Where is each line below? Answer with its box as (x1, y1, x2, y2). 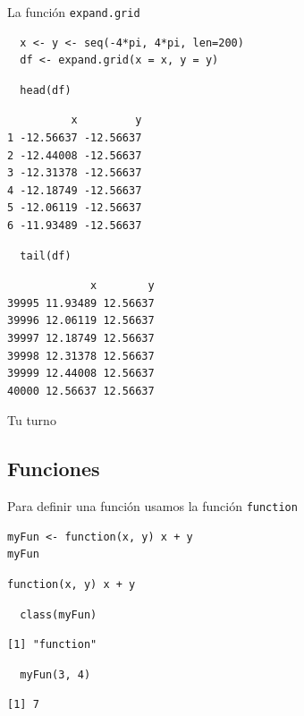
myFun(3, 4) (20, 668, 91, 681)
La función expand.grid (7, 3, 140, 21)
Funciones (7, 455, 100, 482)
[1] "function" (7, 638, 97, 652)
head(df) (20, 83, 72, 97)
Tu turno (7, 411, 56, 430)
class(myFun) (20, 608, 97, 621)
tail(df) (20, 249, 72, 262)
